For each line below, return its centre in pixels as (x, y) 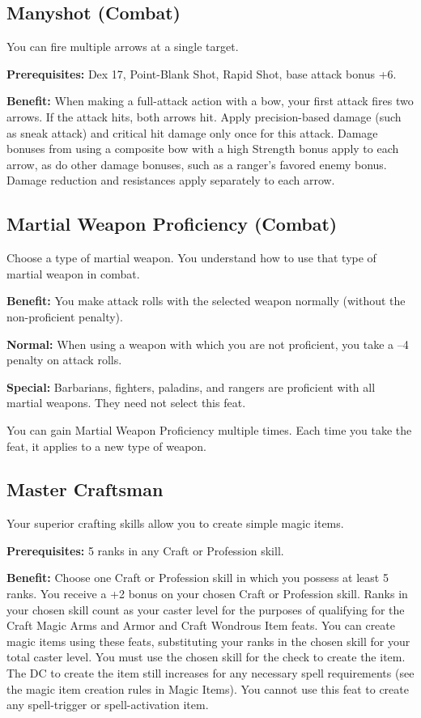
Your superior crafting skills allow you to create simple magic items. (175, 523)
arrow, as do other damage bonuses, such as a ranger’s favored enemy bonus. (197, 164)
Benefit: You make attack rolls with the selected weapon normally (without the (206, 301)
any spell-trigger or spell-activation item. (108, 705)
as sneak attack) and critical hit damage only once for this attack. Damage (192, 132)
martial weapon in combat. (73, 273)
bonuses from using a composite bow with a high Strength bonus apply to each (203, 149)
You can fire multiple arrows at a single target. (123, 47)
